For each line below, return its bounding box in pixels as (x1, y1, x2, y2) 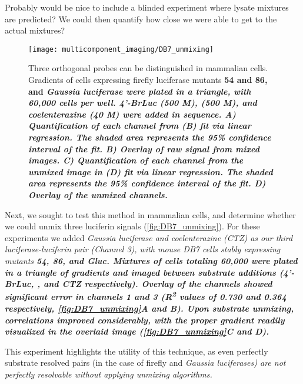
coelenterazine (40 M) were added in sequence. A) (28, 108, 236, 120)
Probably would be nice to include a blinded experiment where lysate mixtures (5, 1, 289, 13)
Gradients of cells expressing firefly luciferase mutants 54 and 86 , (28, 74, 268, 86)
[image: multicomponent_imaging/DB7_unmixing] (28, 45, 214, 54)
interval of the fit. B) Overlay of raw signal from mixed (28, 142, 259, 155)
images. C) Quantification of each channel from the (28, 154, 244, 166)
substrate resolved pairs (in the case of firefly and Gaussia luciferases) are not (5, 356, 286, 369)
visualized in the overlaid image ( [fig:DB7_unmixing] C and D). (5, 325, 269, 338)
